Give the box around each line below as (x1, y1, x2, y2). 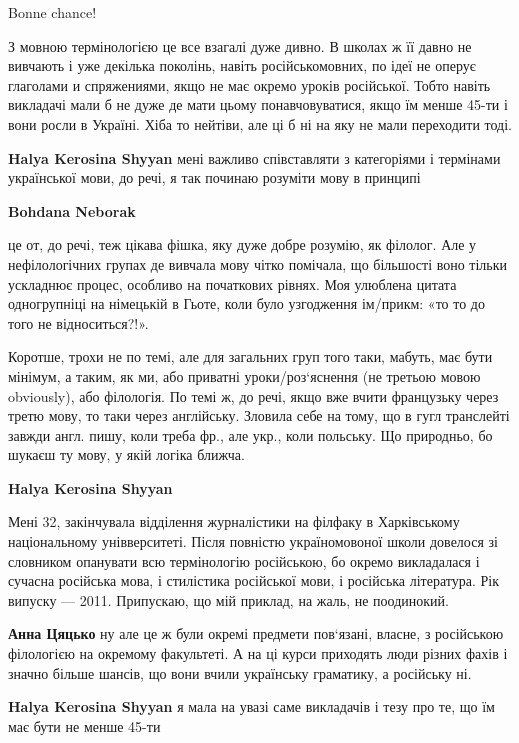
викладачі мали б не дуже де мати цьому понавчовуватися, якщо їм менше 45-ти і (8, 94, 508, 115)
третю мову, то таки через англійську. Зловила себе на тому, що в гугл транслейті (8, 405, 510, 426)
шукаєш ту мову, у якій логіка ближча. (8, 444, 245, 465)
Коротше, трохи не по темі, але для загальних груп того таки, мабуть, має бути (8, 346, 493, 367)
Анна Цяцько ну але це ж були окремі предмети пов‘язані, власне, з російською (8, 623, 504, 644)
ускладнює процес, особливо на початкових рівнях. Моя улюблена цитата (8, 273, 457, 294)
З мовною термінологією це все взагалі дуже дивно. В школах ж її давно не (8, 35, 472, 56)
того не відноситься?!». (8, 312, 149, 333)
